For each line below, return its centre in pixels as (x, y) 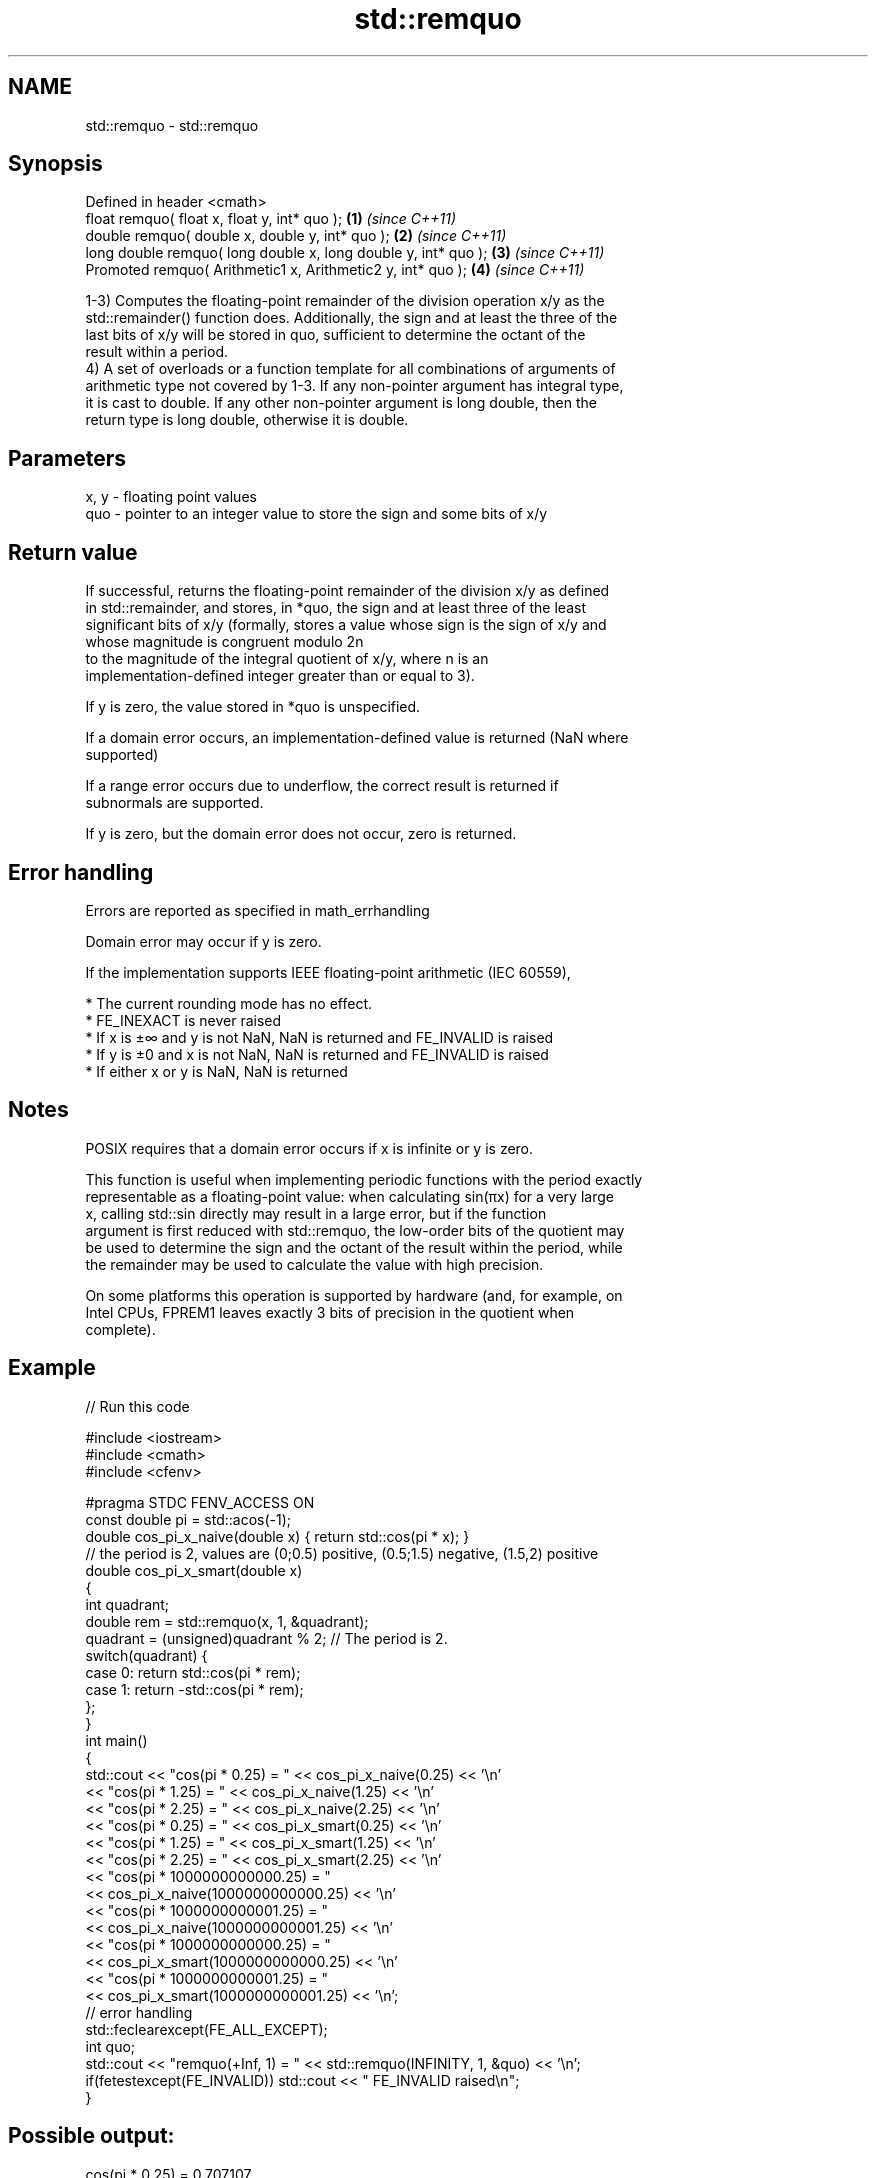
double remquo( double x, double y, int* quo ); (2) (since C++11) (296, 236)
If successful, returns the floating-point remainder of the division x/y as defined (347, 591)
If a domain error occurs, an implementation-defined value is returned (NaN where (357, 738)
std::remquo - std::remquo (172, 125)
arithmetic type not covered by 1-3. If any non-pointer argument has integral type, (354, 386)
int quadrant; (127, 1604)
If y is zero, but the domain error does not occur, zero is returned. (301, 834)
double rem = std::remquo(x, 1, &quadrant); (227, 1621)
